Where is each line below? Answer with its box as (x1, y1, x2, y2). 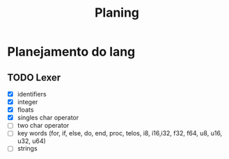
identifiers (17, 90, 47, 98)
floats (17, 106, 34, 114)
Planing (94, 5, 140, 21)
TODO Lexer (7, 72, 61, 83)
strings (17, 144, 38, 153)
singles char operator (17, 113, 79, 122)
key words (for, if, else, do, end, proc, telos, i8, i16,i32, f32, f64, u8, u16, (17, 129, 223, 137)
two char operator (17, 122, 70, 130)
